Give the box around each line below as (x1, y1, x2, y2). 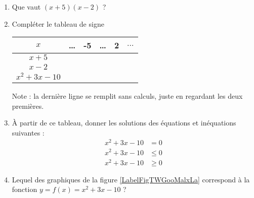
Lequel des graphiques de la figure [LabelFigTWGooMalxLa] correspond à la (12, 174, 250, 184)
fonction (12, 184, 37, 194)
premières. (12, 100, 44, 111)
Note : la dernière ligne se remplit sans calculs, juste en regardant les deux (12, 90, 243, 101)
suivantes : (12, 127, 45, 138)
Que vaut (12, 2, 41, 12)
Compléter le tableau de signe (12, 18, 104, 29)
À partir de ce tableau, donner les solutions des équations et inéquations (12, 117, 236, 128)
